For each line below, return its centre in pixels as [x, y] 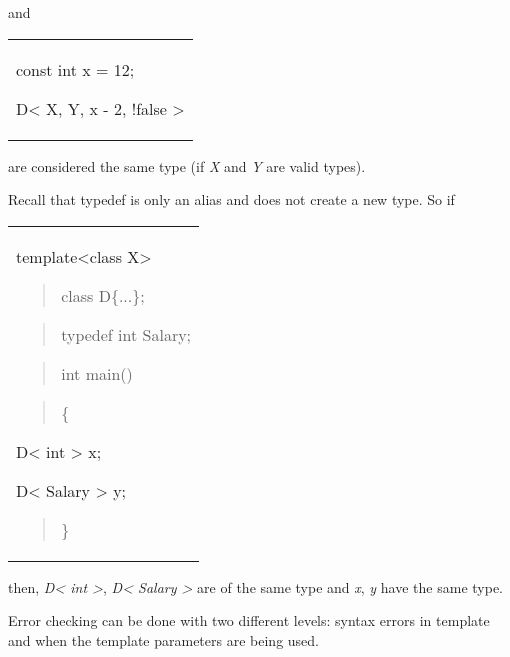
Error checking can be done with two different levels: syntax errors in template [249, 620]
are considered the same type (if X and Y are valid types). [187, 165]
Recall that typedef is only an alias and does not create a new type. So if [231, 199]
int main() [97, 373]
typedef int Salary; [126, 334]
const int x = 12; [75, 69]
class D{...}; [103, 295]
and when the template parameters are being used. [163, 639]
